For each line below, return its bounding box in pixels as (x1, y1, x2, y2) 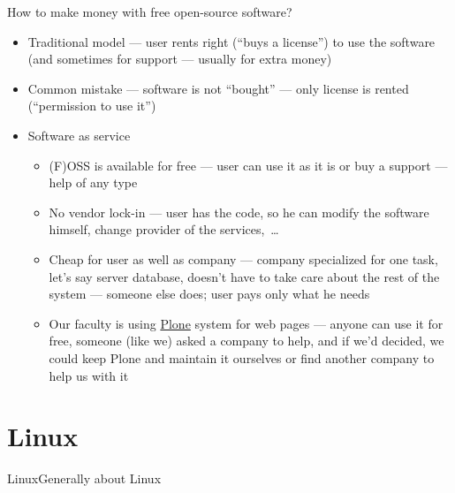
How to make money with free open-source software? (7, 3, 292, 20)
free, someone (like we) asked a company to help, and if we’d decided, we (49, 331, 444, 350)
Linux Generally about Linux (7, 469, 162, 488)
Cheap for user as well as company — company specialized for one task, (49, 249, 438, 268)
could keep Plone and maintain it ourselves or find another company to (49, 348, 435, 367)
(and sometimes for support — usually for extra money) (27, 49, 332, 68)
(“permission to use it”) (27, 96, 156, 115)
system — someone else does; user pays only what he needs (49, 284, 370, 303)
